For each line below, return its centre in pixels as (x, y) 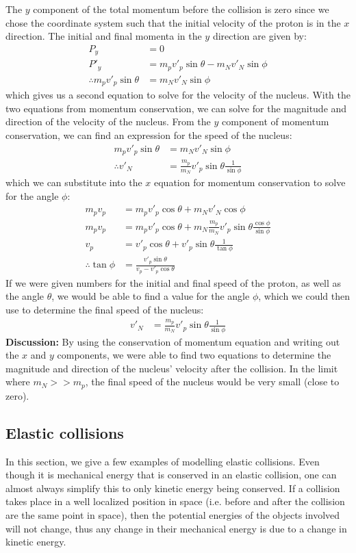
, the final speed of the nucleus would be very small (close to (212, 382)
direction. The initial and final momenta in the (104, 36)
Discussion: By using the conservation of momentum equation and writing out (173, 341)
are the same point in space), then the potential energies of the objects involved (173, 514)
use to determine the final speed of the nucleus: (105, 309)
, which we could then (304, 296)
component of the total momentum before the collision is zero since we (181, 9)
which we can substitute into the (74, 182)
